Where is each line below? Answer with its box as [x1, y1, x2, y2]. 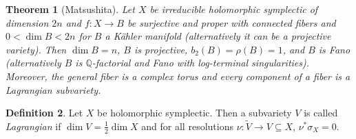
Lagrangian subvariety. [6, 82, 101, 97]
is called [304, 105, 338, 120]
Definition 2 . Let [6, 105, 83, 120]
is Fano [318, 42, 350, 56]
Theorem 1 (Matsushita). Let [6, 2, 135, 16]
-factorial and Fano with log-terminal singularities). [92, 55, 310, 70]
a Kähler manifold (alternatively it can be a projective [105, 29, 331, 43]
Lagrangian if [6, 118, 61, 133]
